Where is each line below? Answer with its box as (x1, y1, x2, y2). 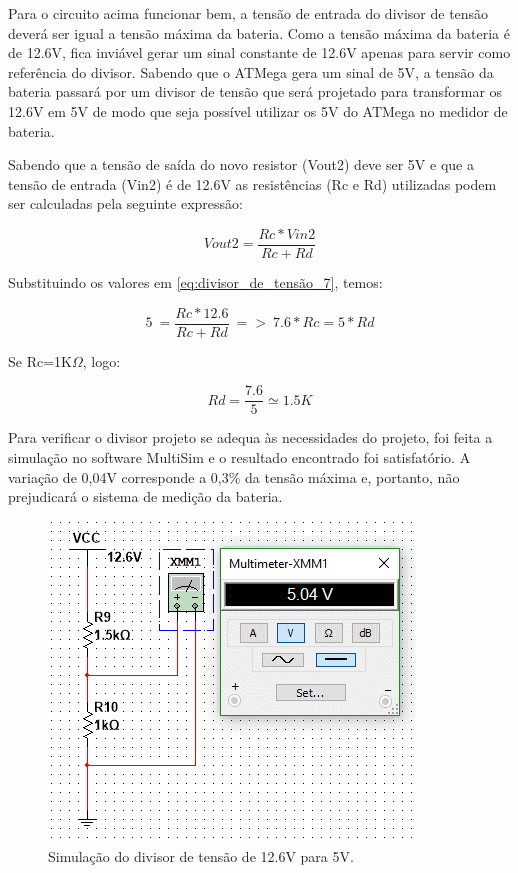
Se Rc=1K (8, 350, 72, 371)
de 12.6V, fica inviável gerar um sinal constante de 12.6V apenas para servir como (8, 42, 511, 63)
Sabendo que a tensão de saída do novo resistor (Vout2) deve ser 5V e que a (8, 154, 474, 175)
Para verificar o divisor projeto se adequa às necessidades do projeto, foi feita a (8, 427, 493, 448)
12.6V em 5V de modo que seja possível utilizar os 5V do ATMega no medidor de (8, 100, 508, 121)
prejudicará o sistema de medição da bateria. (8, 486, 283, 507)
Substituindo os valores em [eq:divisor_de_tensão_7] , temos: (8, 272, 383, 292)
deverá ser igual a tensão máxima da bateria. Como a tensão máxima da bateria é (8, 22, 510, 43)
